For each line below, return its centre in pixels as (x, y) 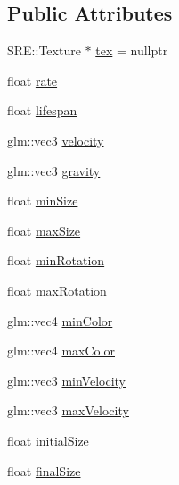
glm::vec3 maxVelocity (68, 410)
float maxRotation (57, 290)
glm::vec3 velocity (56, 140)
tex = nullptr (132, 50)
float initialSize (48, 440)
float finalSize (44, 470)
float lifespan (42, 110)
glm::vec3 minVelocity (67, 380)
